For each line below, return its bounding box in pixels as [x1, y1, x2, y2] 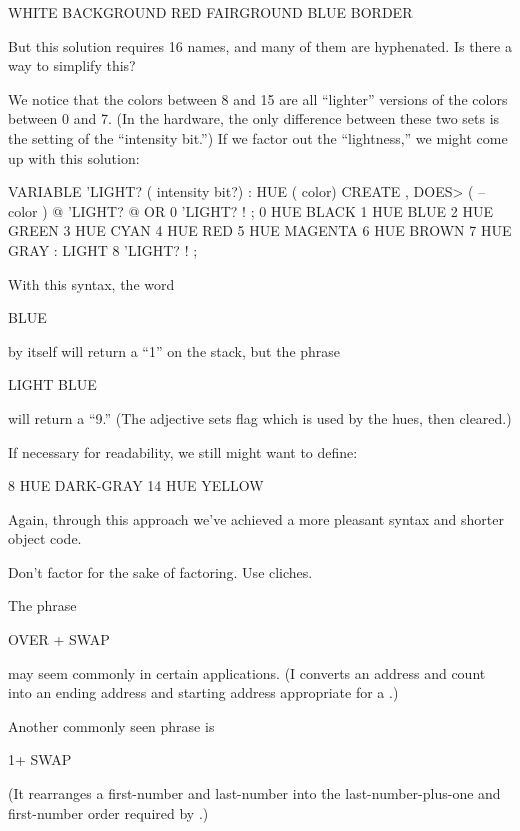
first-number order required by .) [8, 802, 209, 823]
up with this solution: [8, 147, 140, 168]
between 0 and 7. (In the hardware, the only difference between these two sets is [8, 108, 500, 129]
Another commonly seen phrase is [8, 715, 215, 736]
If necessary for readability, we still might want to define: [8, 441, 358, 462]
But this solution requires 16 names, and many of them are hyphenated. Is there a [8, 35, 512, 56]
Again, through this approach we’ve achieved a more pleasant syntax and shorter [8, 508, 504, 529]
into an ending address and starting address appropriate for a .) [8, 682, 399, 703]
